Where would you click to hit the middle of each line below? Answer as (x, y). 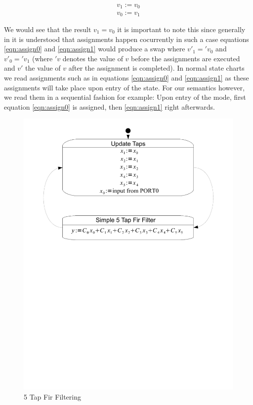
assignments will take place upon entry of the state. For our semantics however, (124, 87)
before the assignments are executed (186, 58)
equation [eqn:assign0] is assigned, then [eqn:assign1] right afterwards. (110, 106)
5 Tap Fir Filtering (52, 396)
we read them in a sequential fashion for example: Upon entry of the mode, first (125, 97)
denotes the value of (93, 58)
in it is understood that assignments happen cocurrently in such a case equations (126, 39)
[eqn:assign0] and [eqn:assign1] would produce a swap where (95, 49)
